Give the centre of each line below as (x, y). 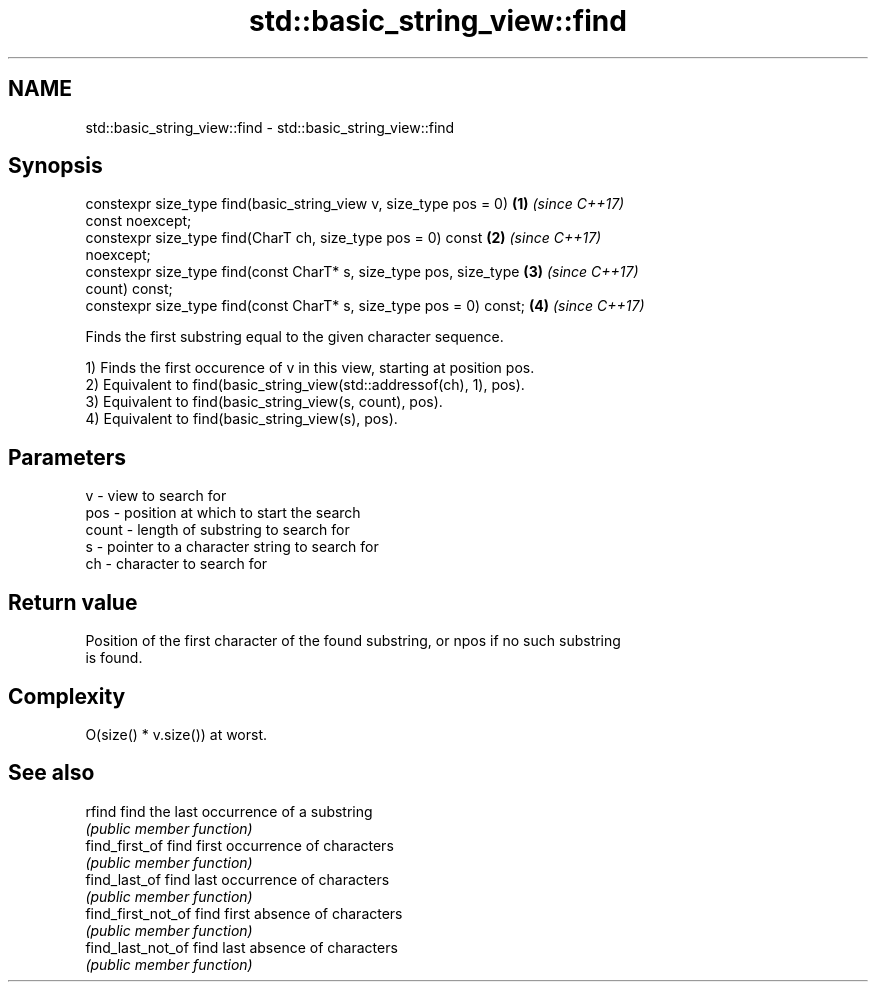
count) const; (129, 289)
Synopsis (55, 166)
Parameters (67, 457)
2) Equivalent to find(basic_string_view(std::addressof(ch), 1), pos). (305, 385)
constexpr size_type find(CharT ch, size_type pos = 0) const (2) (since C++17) (343, 238)
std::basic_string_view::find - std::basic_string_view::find (270, 127)
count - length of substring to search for (217, 530)
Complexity (67, 696)
